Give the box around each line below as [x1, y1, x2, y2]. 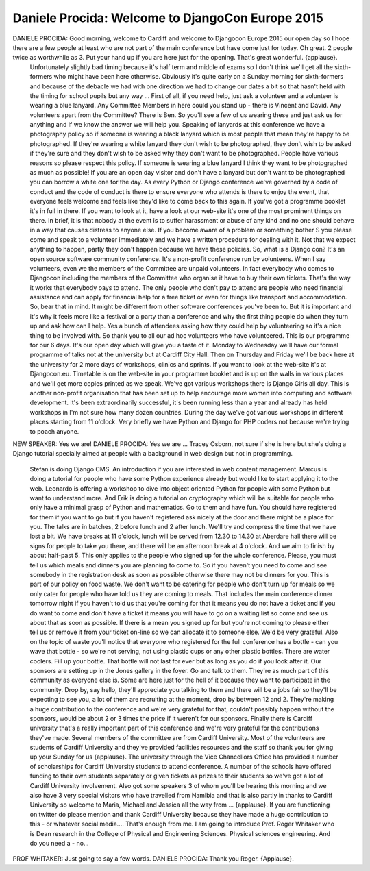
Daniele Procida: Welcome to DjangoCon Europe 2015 [12, 10, 323, 25]
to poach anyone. [29, 427, 79, 435]
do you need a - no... [29, 839, 89, 847]
